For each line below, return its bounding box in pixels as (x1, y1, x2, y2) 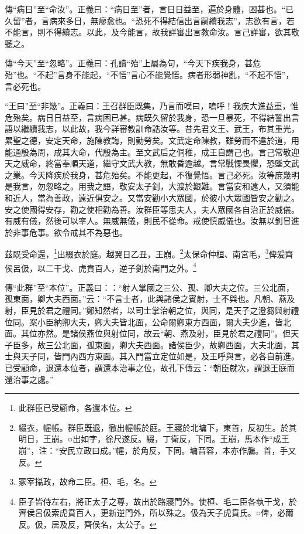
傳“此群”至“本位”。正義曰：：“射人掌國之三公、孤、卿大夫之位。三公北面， (5, 281, 295, 293)
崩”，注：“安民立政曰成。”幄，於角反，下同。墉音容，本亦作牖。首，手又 (18, 444, 296, 456)
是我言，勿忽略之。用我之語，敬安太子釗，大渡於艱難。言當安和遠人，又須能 (5, 180, 299, 192)
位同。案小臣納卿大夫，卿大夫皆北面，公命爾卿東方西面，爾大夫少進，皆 (5, 315, 283, 328)
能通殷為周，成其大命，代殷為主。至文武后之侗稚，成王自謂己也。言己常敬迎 (5, 145, 299, 158)
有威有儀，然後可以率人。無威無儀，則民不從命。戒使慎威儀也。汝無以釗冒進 (5, 215, 299, 227)
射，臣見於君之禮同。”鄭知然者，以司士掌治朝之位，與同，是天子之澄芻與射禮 (5, 304, 299, 316)
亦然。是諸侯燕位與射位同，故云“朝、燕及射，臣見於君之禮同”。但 (37, 327, 291, 339)
